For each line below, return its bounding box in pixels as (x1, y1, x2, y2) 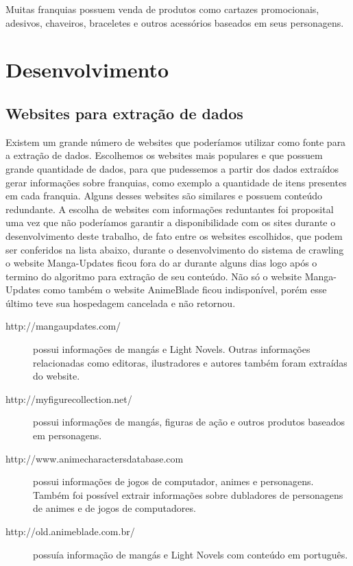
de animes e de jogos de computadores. (33, 501, 196, 515)
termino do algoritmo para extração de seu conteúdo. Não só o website (5, 269, 302, 283)
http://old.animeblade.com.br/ (5, 524, 135, 539)
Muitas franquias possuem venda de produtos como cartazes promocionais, (5, 2, 319, 16)
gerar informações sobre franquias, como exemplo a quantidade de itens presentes (5, 175, 347, 189)
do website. (33, 369, 80, 383)
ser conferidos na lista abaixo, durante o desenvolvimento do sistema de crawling (5, 242, 344, 256)
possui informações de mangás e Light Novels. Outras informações (33, 342, 311, 356)
